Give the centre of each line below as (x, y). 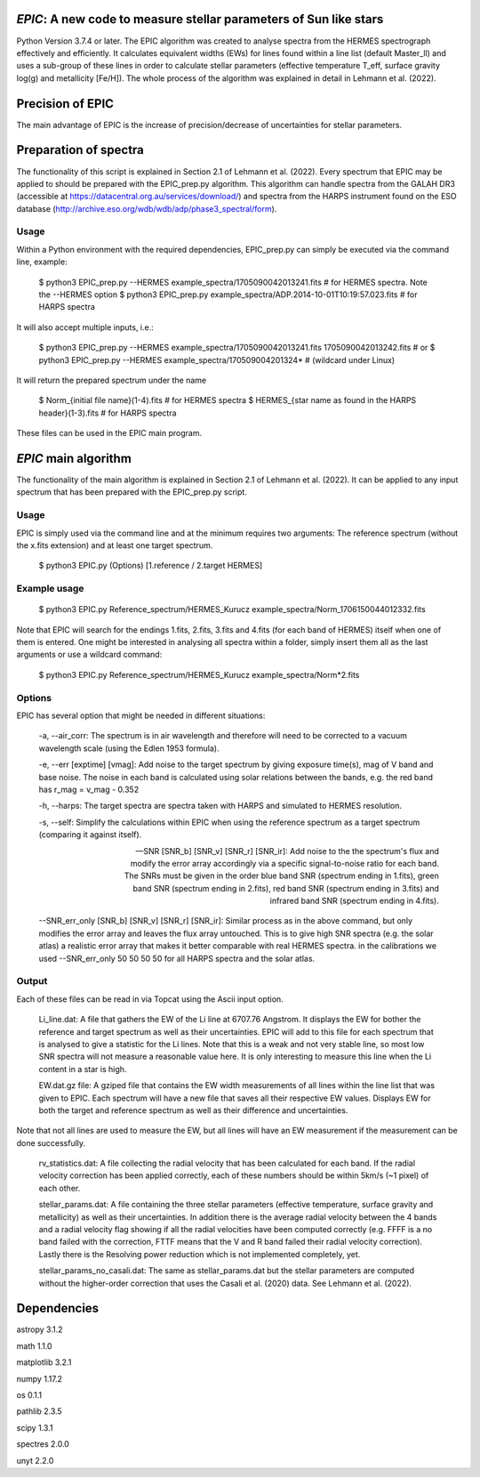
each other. (60, 1188)
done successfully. (51, 1142)
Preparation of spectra (80, 150)
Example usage (50, 589)
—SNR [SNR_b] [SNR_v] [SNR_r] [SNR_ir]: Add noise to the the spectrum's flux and (287, 851)
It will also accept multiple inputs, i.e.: (85, 327)
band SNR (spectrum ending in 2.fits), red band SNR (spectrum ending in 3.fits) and (286, 888)
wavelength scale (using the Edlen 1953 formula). (129, 748)
